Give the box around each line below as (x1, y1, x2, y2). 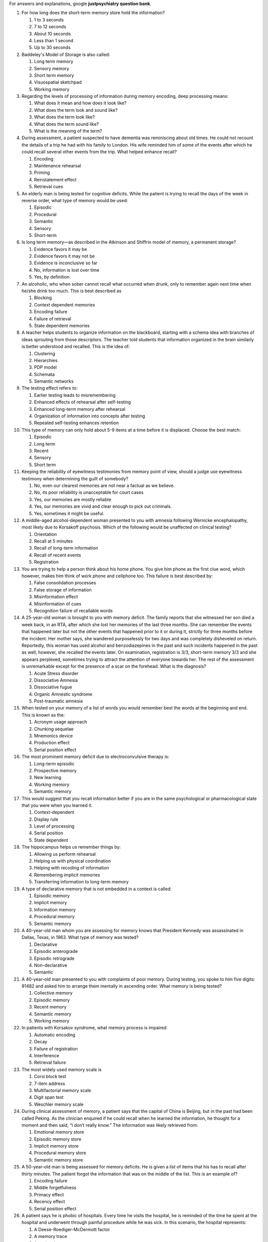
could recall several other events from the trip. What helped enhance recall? (21, 149, 177, 155)
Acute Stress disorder (34, 670, 79, 676)
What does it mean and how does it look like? (34, 100, 127, 106)
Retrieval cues (34, 184, 64, 190)
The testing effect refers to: (21, 385, 78, 391)
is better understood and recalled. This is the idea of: (21, 343, 130, 350)
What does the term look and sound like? (34, 107, 118, 113)
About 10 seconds (34, 30, 71, 37)
